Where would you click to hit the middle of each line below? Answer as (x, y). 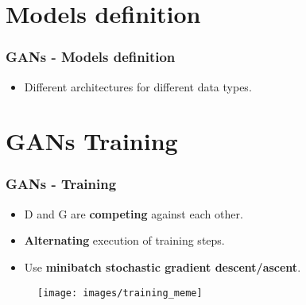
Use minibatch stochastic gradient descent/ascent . (163, 266)
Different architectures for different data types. (138, 86)
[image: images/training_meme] (120, 293)
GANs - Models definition (91, 57)
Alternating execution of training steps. (124, 240)
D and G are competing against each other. (134, 213)
